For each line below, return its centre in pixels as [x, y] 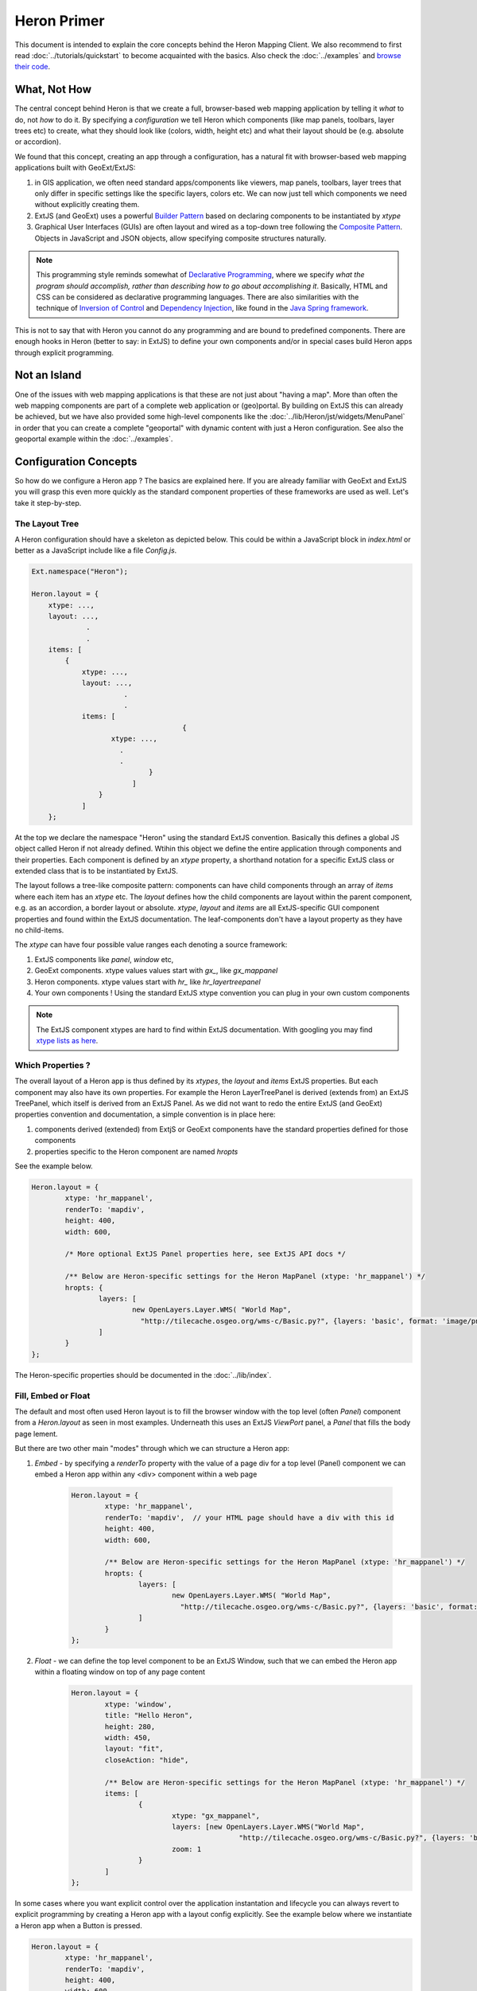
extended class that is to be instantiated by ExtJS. [97, 871]
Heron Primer [60, 21]
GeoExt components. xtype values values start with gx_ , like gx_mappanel [156, 971]
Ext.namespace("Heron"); [80, 572]
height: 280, [130, 1727]
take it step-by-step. [48, 503]
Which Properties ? [52, 1065]
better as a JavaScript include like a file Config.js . [96, 550]
